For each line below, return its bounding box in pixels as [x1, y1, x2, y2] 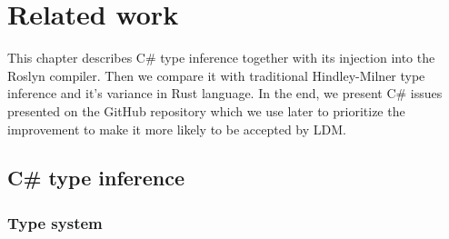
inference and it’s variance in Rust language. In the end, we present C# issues [7, 84, 443, 103]
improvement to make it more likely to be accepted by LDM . [7, 119, 346, 138]
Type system [7, 211, 103, 234]
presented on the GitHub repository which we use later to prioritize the [7, 101, 405, 120]
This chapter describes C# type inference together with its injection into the [7, 48, 435, 67]
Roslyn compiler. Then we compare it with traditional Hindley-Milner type [7, 65, 425, 85]
